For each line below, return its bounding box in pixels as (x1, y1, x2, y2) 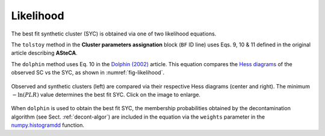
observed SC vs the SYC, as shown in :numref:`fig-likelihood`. (11, 69, 165, 76)
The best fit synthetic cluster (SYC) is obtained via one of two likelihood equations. (11, 30, 217, 37)
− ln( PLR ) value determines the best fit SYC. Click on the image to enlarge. (12, 91, 201, 98)
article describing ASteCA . (11, 49, 78, 57)
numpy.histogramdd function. (11, 122, 84, 129)
